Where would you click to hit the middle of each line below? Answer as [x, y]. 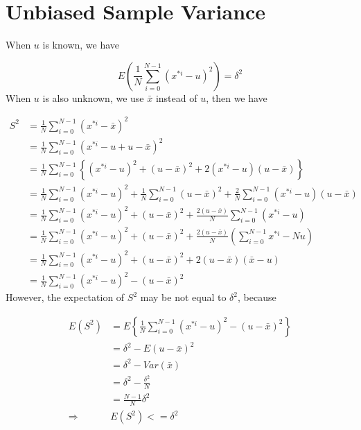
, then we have [237, 97]
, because [257, 297]
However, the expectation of [65, 297]
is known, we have [81, 45]
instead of [176, 97]
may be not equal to [183, 297]
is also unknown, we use [93, 97]
